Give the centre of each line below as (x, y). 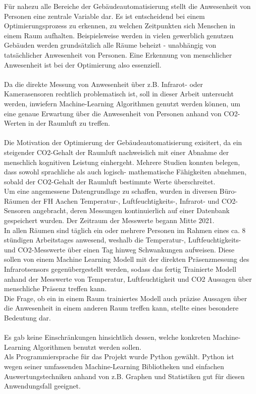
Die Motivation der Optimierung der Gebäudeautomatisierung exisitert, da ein (123, 142)
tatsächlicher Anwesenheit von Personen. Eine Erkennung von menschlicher (118, 54)
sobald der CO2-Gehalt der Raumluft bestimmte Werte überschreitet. (110, 181)
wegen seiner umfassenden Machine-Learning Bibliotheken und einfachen (114, 366)
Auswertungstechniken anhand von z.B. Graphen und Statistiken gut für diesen (125, 376)
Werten (15, 123)
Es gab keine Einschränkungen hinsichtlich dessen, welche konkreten (107, 337)
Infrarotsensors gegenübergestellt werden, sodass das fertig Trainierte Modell (120, 269)
